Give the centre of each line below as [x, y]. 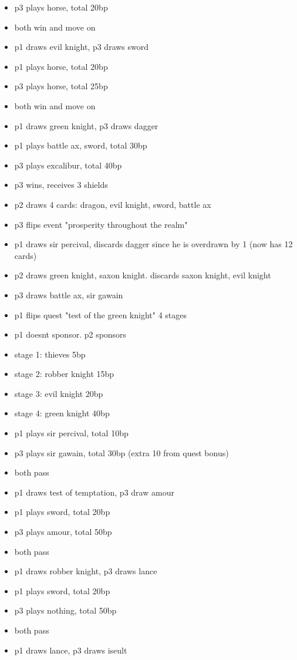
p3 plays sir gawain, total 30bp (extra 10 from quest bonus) [122, 452]
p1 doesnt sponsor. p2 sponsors [70, 334]
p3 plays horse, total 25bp [61, 86]
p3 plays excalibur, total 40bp [68, 165]
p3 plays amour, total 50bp [63, 532]
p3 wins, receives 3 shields [61, 185]
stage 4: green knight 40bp [62, 413]
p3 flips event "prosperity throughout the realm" [101, 224]
